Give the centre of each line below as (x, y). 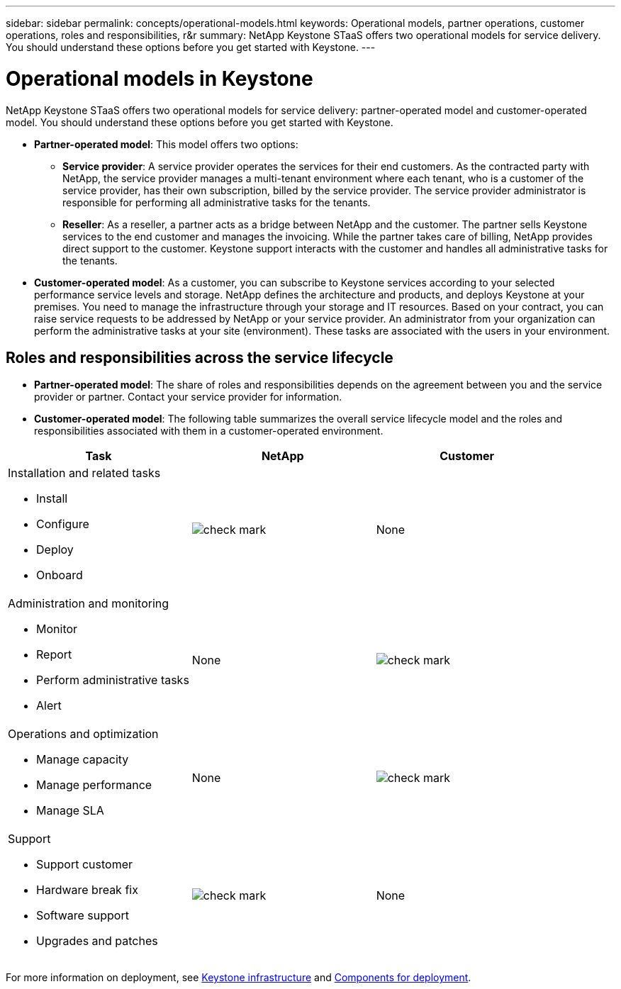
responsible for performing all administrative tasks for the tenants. (217, 202)
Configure (63, 524)
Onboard (60, 575)
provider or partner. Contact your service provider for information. (188, 397)
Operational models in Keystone (160, 78)
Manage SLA (70, 811)
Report (54, 655)
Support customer (85, 865)
